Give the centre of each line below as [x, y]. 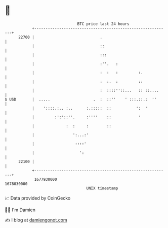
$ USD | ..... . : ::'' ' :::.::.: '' [81, 99]
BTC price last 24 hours [103, 24]
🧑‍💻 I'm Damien [20, 210]
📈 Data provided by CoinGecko [38, 198]
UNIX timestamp [102, 188]
